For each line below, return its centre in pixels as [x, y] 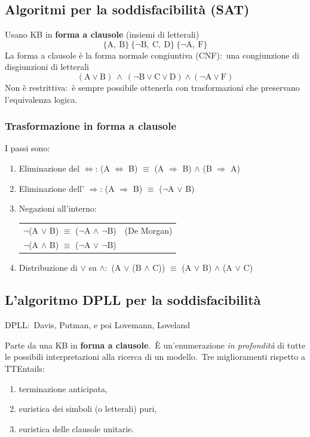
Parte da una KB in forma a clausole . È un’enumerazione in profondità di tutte [155, 345]
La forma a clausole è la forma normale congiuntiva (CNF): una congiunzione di [152, 55]
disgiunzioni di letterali [47, 67]
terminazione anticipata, [63, 388]
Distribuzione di [48, 268]
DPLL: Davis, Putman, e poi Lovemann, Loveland [98, 325]
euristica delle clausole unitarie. [76, 428]
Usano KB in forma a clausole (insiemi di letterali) [102, 34]
